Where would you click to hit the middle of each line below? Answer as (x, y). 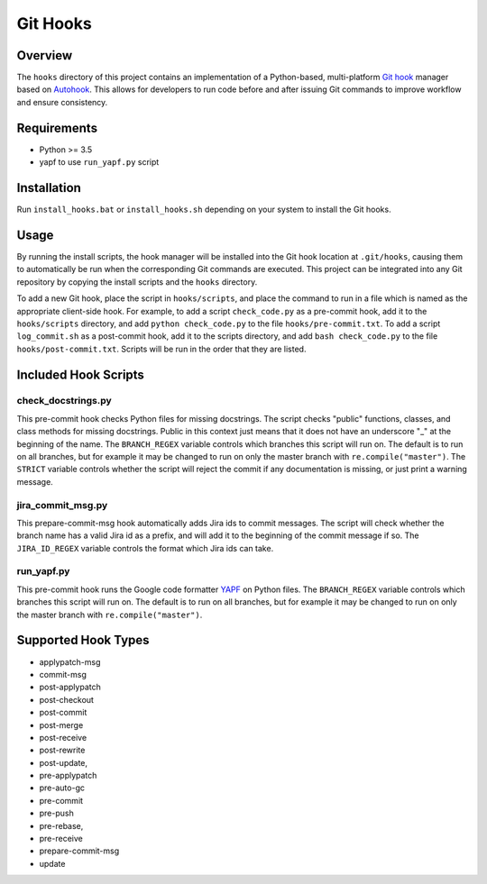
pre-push (56, 813)
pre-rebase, (61, 825)
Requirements (57, 128)
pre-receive (61, 839)
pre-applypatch (68, 776)
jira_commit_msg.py (62, 505)
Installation (49, 188)
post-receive (63, 737)
